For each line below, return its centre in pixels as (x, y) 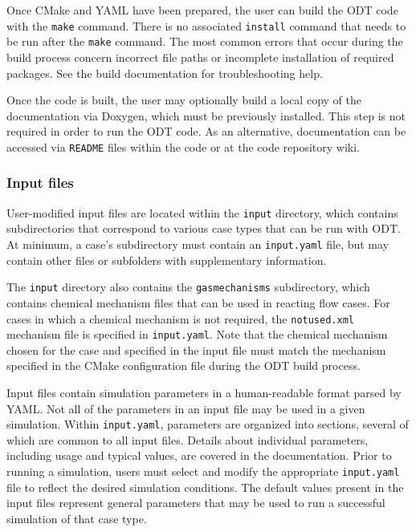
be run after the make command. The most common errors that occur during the (205, 41)
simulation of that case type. (77, 518)
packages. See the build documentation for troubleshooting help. (165, 73)
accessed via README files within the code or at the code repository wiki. (184, 146)
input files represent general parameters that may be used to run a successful (196, 503)
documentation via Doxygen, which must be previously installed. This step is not (206, 115)
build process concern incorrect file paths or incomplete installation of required (200, 57)
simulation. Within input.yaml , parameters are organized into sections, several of (208, 424)
